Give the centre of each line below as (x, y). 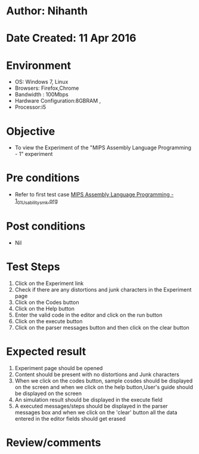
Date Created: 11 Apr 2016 (71, 38)
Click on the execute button (49, 321)
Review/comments (54, 442)
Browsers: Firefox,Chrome (47, 88)
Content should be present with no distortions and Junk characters (97, 374)
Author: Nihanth (47, 11)
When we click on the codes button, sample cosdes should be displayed (104, 381)
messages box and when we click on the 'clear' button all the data (96, 412)
